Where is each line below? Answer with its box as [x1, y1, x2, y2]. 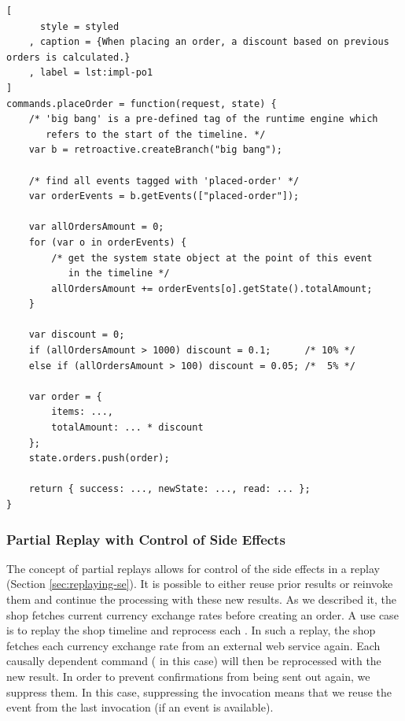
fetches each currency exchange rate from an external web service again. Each [6, 637, 381, 653]
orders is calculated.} [6, 51, 131, 63]
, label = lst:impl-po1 [28, 67, 153, 79]
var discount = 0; [28, 329, 125, 341]
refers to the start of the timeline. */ [46, 128, 266, 140]
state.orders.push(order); [28, 453, 170, 464]
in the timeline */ [68, 268, 170, 279]
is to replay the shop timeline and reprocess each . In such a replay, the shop [6, 622, 376, 638]
